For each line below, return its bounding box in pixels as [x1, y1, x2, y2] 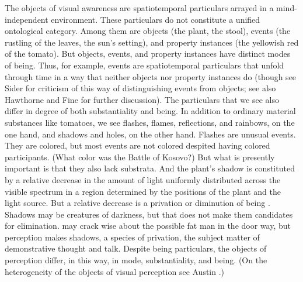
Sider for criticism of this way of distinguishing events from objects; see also [5, 82, 276, 94]
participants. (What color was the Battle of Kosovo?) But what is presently [5, 150, 275, 163]
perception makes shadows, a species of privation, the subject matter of [5, 231, 260, 243]
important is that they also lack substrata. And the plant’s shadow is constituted [5, 162, 295, 174]
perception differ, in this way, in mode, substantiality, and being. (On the [5, 254, 267, 266]
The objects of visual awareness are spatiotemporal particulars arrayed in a [5, 2, 274, 13]
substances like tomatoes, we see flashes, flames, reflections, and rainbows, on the [5, 116, 295, 128]
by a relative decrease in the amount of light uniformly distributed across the [5, 173, 281, 185]
